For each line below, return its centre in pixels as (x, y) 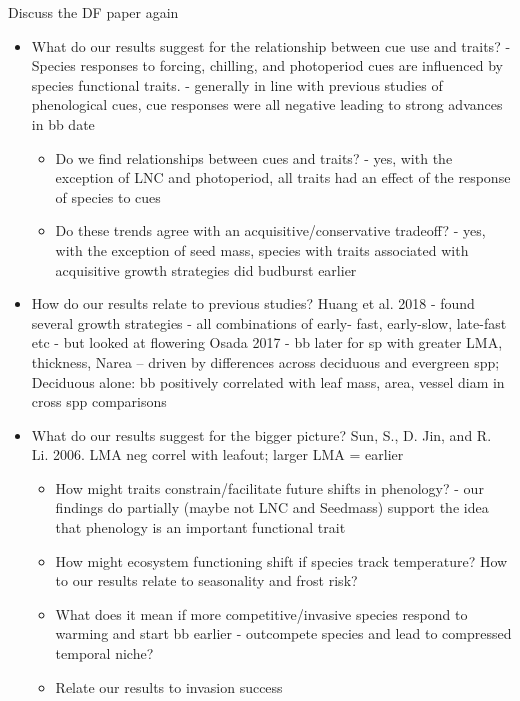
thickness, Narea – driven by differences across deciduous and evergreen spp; (265, 361)
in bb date (63, 123)
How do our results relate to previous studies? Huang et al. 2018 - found (253, 303)
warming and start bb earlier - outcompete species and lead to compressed (283, 633)
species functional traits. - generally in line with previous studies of (237, 84)
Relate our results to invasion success (169, 686)
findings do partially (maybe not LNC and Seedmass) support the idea (272, 507)
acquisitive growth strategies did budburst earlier (206, 269)
